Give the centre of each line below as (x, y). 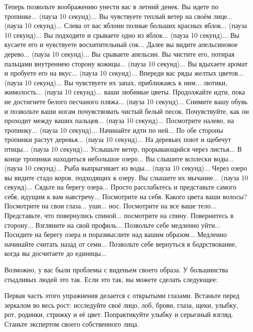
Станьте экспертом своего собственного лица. (72, 324)
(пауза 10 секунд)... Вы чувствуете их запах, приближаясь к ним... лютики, (116, 82)
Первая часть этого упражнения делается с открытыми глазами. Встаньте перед (122, 295)
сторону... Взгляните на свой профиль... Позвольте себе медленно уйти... (113, 225)
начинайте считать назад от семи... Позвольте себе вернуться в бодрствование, (121, 244)
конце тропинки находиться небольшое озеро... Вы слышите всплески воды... (119, 158)
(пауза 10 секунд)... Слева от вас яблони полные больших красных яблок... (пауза (126, 25)
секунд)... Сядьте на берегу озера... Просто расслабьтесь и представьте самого (120, 187)
